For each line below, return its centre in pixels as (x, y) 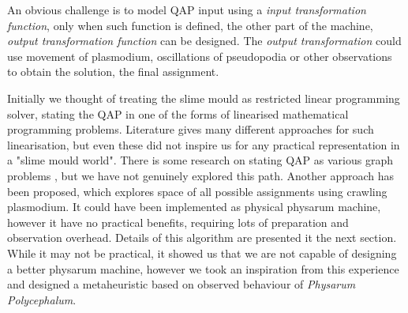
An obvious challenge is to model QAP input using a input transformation (187, 9)
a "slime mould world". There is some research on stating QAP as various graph (200, 160)
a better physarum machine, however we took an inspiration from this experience (203, 268)
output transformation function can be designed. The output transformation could (204, 41)
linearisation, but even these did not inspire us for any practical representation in (204, 144)
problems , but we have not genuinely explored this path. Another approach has (201, 175)
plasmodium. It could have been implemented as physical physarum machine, (194, 207)
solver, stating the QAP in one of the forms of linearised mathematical (178, 113)
